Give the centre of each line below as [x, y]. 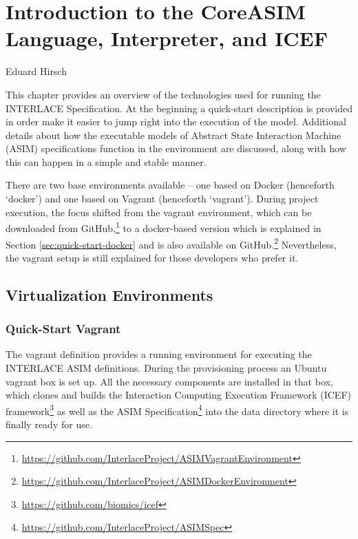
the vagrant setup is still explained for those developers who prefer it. [152, 257]
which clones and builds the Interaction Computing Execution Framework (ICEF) [178, 395]
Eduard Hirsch [36, 71]
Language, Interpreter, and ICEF [167, 38]
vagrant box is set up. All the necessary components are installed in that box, [169, 381]
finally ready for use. [49, 424]
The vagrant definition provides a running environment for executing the [159, 354]
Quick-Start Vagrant [63, 329]
